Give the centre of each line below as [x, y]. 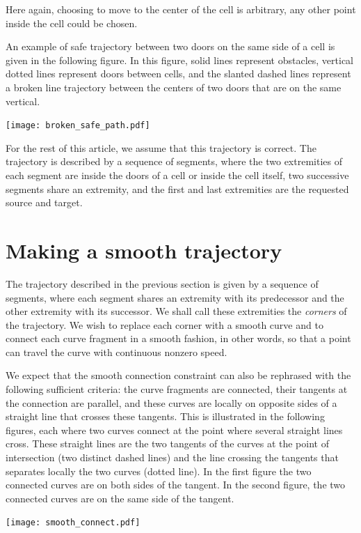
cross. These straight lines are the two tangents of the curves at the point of [167, 443]
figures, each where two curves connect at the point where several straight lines [174, 430]
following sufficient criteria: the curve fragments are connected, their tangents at [177, 389]
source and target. [44, 202]
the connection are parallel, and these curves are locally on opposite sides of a [171, 402]
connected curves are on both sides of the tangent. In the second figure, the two [176, 485]
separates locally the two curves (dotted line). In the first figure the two [159, 471]
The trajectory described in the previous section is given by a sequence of [162, 283]
